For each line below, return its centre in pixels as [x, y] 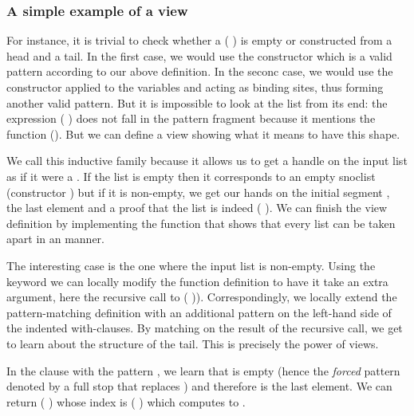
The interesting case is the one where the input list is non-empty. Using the [191, 265]
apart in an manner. [55, 239]
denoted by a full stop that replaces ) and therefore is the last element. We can [199, 386]
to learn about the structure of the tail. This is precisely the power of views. [193, 343]
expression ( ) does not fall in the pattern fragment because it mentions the [191, 118]
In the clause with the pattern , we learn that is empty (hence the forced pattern [203, 370]
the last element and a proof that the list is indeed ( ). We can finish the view [197, 208]
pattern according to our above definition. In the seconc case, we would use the [200, 71]
